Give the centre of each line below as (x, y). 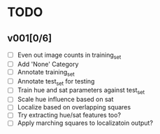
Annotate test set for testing (56, 82)
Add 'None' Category (48, 64)
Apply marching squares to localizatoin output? (85, 123)
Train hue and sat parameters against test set (81, 91)
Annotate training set (46, 73)
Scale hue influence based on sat (65, 100)
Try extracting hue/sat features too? (69, 115)
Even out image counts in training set (69, 55)
